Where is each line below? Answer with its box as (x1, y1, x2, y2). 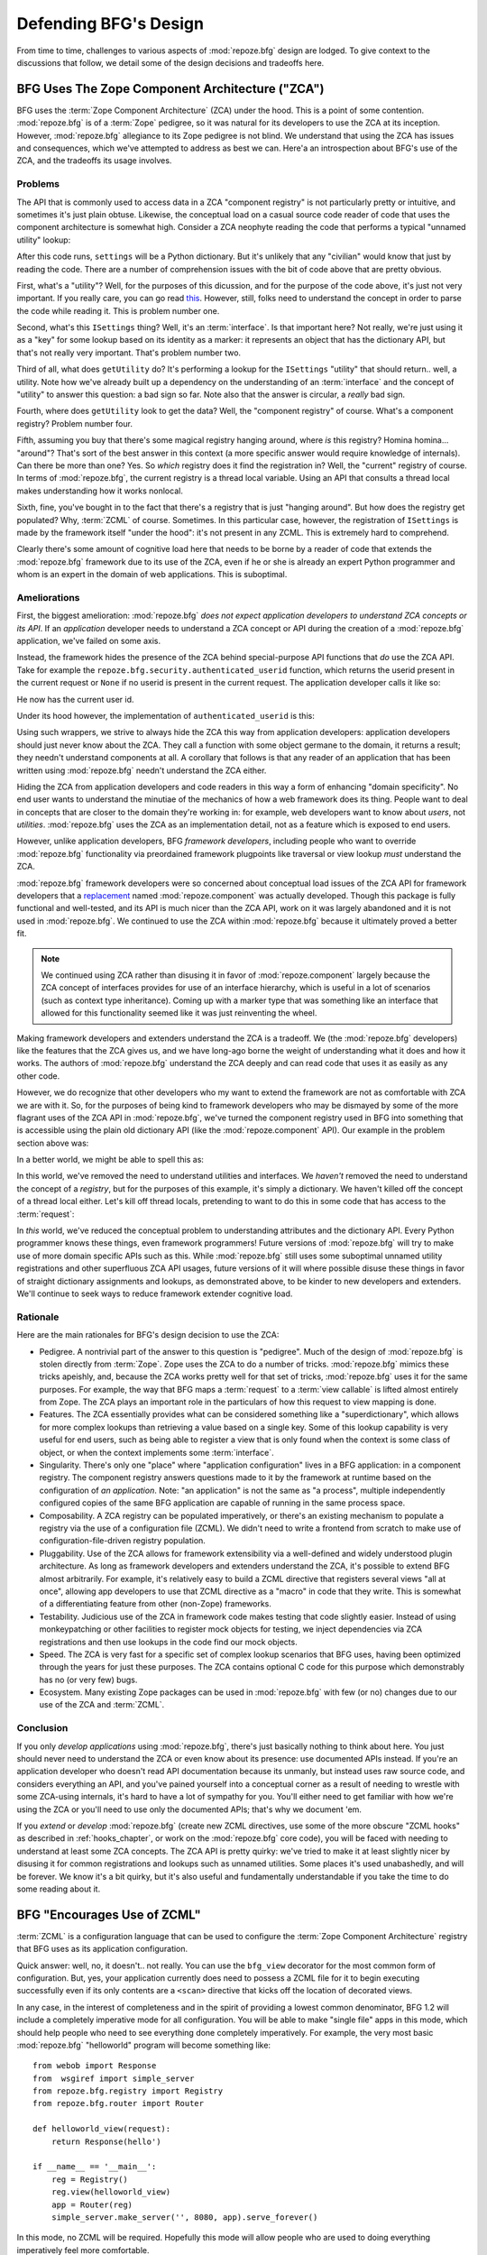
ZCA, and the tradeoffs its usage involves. (16, 155, 172, 166)
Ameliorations (16, 591, 80, 603)
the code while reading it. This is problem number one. (16, 305, 220, 316)
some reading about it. (16, 1883, 101, 1894)
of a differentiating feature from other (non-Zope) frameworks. (39, 1598, 272, 1609)
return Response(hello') (51, 2136, 161, 2147)
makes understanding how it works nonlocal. (16, 485, 184, 496)
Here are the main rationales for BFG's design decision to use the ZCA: (16, 1330, 280, 1340)
